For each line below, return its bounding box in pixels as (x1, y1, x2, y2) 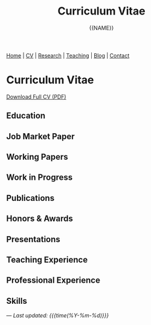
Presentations (6, 234, 60, 245)
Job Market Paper (6, 131, 75, 142)
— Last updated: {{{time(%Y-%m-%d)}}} (6, 312, 109, 319)
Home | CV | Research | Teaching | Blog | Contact (6, 51, 130, 59)
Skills (6, 295, 27, 306)
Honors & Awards (6, 214, 74, 224)
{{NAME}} (89, 24, 114, 31)
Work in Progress (6, 172, 73, 183)
